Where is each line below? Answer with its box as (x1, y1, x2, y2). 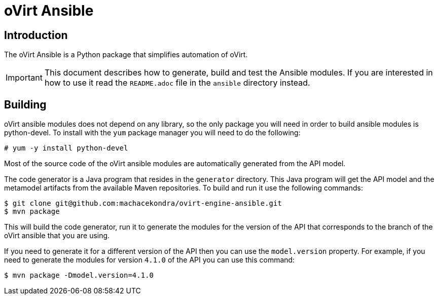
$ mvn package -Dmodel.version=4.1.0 (4, 271, 154, 280)
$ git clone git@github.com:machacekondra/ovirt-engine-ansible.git (4, 199, 282, 208)
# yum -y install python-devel (4, 144, 128, 153)
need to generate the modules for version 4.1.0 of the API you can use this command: (4, 255, 295, 265)
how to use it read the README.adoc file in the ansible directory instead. (44, 78, 310, 88)
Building (4, 98, 47, 111)
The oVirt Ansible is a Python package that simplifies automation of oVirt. (4, 50, 248, 59)
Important (6, 72, 43, 83)
